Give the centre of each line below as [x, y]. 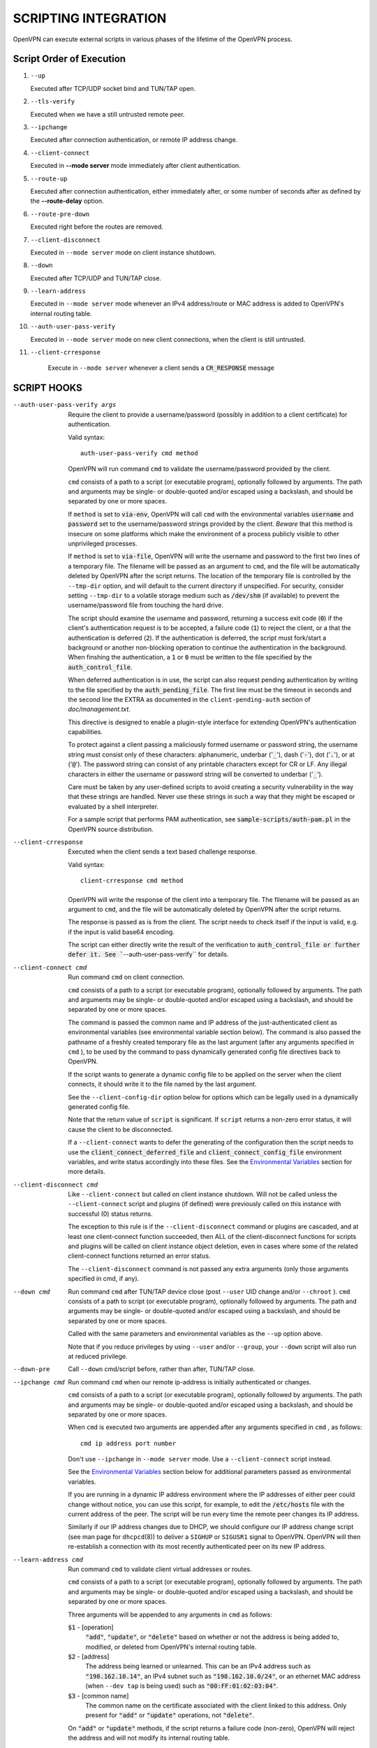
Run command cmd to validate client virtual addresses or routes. [160, 1569]
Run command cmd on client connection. [126, 977]
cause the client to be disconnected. [120, 1129]
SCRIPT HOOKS [48, 388]
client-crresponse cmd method [132, 881]
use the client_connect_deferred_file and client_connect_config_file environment [205, 1152]
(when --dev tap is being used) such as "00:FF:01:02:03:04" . [182, 1686]
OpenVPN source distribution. [111, 829]
